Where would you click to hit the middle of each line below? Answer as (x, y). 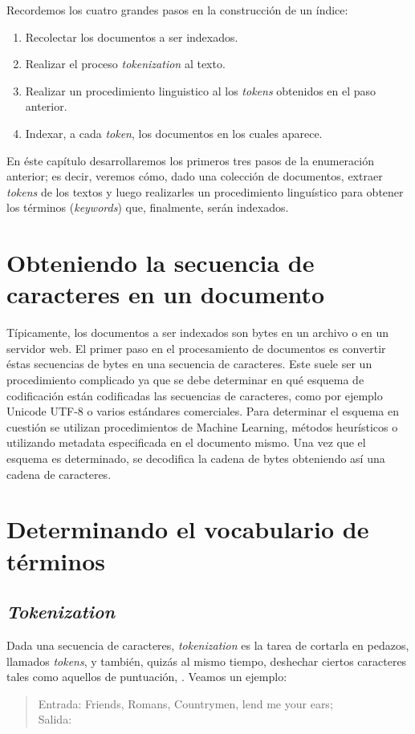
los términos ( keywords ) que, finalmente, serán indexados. (148, 207)
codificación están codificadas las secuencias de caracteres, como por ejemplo (195, 395)
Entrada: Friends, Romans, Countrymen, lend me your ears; (185, 703)
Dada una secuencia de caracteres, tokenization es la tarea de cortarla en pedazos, (208, 645)
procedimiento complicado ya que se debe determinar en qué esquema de (185, 380)
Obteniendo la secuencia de (161, 263)
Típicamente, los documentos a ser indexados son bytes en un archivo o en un (198, 333)
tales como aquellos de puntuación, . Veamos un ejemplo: (147, 677)
